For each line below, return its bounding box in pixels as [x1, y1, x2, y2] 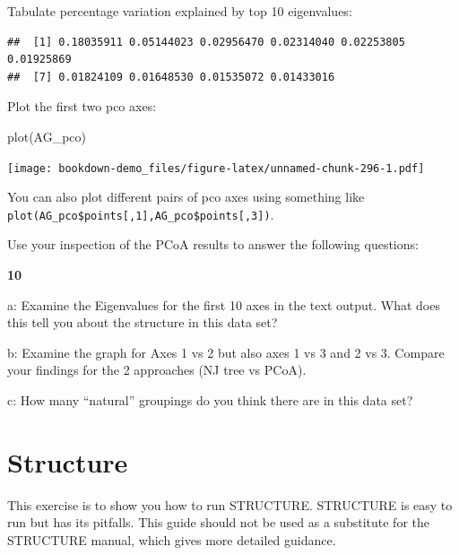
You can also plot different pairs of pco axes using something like [7, 187, 365, 206]
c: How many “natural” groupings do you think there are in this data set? [7, 391, 413, 410]
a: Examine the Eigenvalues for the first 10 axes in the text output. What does [7, 295, 440, 314]
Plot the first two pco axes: [7, 97, 157, 116]
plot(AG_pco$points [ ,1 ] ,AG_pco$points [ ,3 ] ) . [7, 204, 274, 223]
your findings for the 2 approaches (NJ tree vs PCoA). [7, 360, 307, 379]
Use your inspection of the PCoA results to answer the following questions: [7, 235, 419, 254]
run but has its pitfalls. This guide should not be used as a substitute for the [7, 513, 429, 532]
